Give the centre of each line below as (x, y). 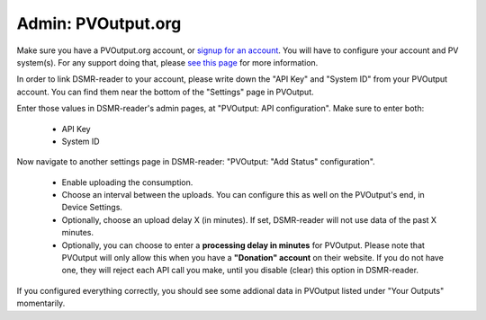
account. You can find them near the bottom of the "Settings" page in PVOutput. (165, 92)
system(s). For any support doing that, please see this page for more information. (167, 62)
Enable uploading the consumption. (127, 182)
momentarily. (41, 303)
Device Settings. (92, 208)
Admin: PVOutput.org (99, 23)
